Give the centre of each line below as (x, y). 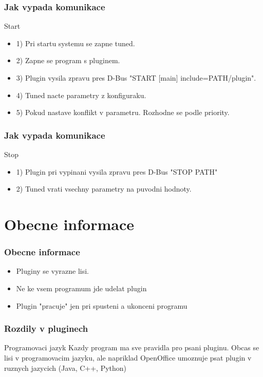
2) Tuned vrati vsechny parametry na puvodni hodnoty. (104, 189)
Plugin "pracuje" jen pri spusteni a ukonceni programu (102, 305)
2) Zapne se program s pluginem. (68, 60)
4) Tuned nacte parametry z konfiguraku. (81, 95)
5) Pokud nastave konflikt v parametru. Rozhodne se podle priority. (123, 112)
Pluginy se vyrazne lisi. (52, 271)
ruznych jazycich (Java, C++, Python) (65, 367)
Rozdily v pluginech (46, 328)
